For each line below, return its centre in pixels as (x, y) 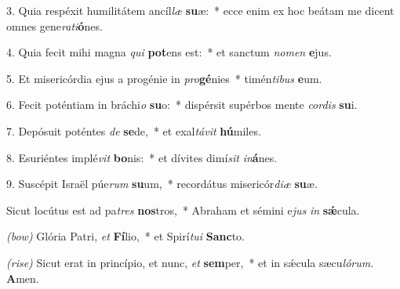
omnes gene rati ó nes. (55, 25)
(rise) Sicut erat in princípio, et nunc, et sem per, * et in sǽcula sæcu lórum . (190, 262)
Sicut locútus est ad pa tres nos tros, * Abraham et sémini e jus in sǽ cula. (183, 210)
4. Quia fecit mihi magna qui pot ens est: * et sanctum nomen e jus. (169, 52)
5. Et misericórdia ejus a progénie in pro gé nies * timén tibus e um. (164, 78)
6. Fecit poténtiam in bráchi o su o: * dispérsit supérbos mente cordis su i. (182, 105)
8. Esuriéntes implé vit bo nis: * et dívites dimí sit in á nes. (142, 157)
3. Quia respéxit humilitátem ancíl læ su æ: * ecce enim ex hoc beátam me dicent (200, 10)
